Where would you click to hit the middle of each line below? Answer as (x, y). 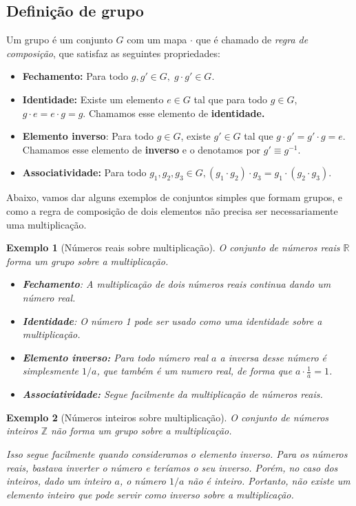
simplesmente (51, 371)
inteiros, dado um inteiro (59, 481)
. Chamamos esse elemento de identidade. (174, 113)
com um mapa (157, 40)
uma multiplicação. (46, 224)
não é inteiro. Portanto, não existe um (269, 481)
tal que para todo (231, 99)
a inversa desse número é (273, 357)
